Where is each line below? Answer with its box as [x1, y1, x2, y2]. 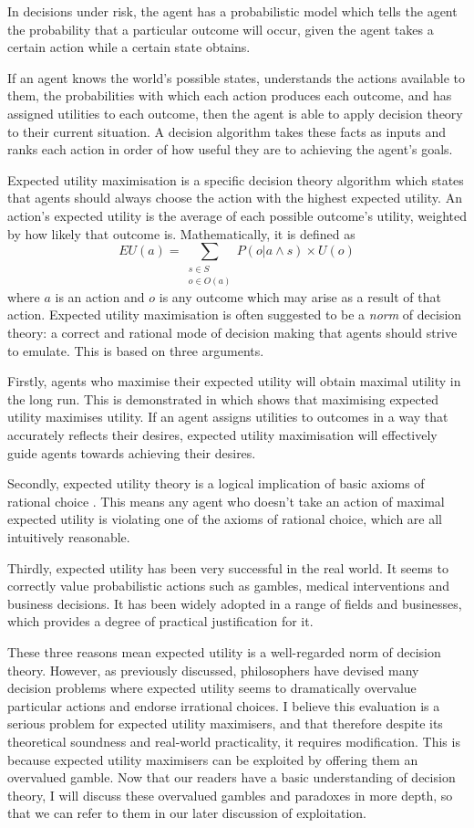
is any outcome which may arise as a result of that [159, 287, 441, 306]
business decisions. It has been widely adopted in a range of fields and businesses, [7, 593, 462, 613]
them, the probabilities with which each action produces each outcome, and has [7, 86, 452, 105]
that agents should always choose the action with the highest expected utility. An [7, 188, 462, 207]
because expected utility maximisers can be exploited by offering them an [7, 749, 418, 769]
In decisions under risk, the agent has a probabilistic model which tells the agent [7, 2, 458, 20]
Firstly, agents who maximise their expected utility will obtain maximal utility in [7, 372, 461, 391]
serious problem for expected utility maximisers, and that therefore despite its [7, 714, 443, 733]
